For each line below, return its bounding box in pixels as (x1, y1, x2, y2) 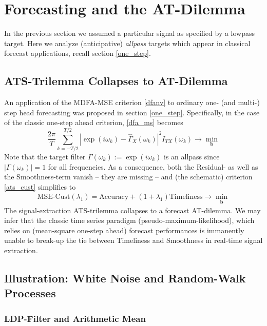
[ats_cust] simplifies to (4, 181, 76, 192)
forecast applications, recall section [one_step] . (4, 48, 151, 58)
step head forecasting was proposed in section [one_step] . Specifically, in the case (4, 107, 260, 117)
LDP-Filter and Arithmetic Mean (4, 312, 146, 324)
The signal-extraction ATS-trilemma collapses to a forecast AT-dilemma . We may (4, 205, 261, 215)
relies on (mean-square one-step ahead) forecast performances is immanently (4, 225, 244, 235)
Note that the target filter (4, 151, 86, 162)
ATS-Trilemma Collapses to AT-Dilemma (4, 73, 228, 89)
